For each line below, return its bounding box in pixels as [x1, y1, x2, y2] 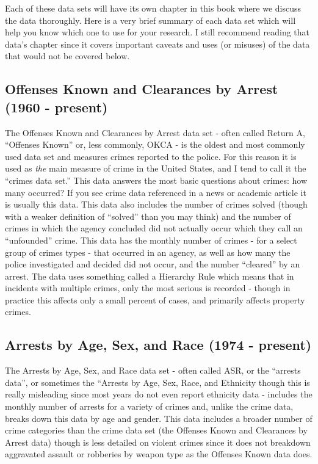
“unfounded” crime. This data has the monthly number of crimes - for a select [5, 233, 297, 246]
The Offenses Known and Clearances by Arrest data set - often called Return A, [5, 126, 305, 139]
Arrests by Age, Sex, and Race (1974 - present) [5, 335, 312, 354]
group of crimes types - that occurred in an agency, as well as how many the [5, 245, 291, 258]
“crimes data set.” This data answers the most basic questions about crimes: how [5, 173, 308, 186]
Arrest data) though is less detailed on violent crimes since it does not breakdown [5, 435, 311, 448]
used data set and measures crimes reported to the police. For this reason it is [5, 150, 297, 162]
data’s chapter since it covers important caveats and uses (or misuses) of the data [5, 37, 310, 50]
